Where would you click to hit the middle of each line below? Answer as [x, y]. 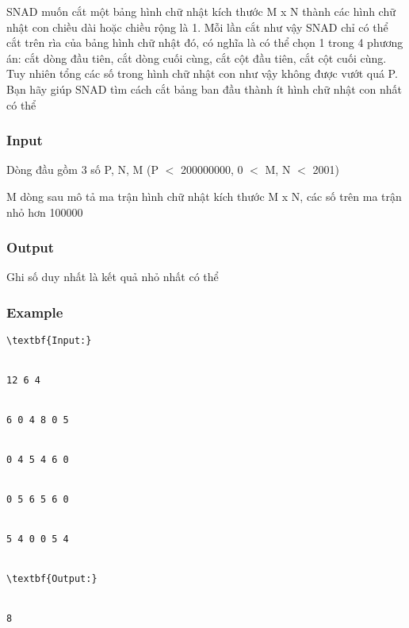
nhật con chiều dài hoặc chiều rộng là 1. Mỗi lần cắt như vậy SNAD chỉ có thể [197, 27]
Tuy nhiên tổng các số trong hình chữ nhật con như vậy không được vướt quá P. [202, 73]
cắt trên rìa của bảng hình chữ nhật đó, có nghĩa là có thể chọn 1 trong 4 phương [205, 42]
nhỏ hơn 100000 [45, 212]
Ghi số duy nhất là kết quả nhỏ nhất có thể [113, 277]
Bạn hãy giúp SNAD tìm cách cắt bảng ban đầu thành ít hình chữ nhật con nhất [204, 89]
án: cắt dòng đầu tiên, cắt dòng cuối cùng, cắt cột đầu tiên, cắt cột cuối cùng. [197, 58]
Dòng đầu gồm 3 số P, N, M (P [82, 170]
